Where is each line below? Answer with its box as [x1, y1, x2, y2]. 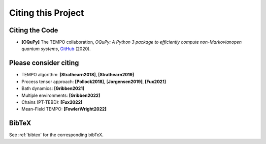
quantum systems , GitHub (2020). [21, 46, 91, 52]
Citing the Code [9, 26, 59, 34]
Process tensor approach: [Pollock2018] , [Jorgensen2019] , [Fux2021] [21, 79, 166, 85]
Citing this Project [9, 7, 84, 18]
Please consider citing [9, 59, 79, 67]
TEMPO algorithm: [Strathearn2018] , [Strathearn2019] [21, 72, 134, 78]
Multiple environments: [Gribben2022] [21, 92, 100, 98]
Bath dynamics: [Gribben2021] [21, 86, 85, 91]
